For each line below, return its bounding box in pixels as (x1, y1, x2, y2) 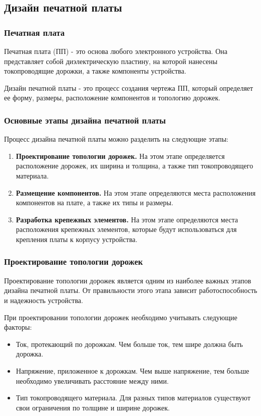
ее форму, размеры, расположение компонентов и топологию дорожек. (4, 92, 221, 103)
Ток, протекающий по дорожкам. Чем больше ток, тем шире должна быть (16, 338, 243, 349)
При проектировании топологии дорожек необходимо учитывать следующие (4, 312, 237, 322)
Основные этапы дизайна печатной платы (4, 113, 166, 126)
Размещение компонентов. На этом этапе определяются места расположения (16, 187, 256, 198)
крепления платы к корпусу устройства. (16, 233, 138, 244)
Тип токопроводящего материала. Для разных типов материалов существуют (16, 392, 250, 403)
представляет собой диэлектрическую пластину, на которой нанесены (4, 55, 218, 66)
